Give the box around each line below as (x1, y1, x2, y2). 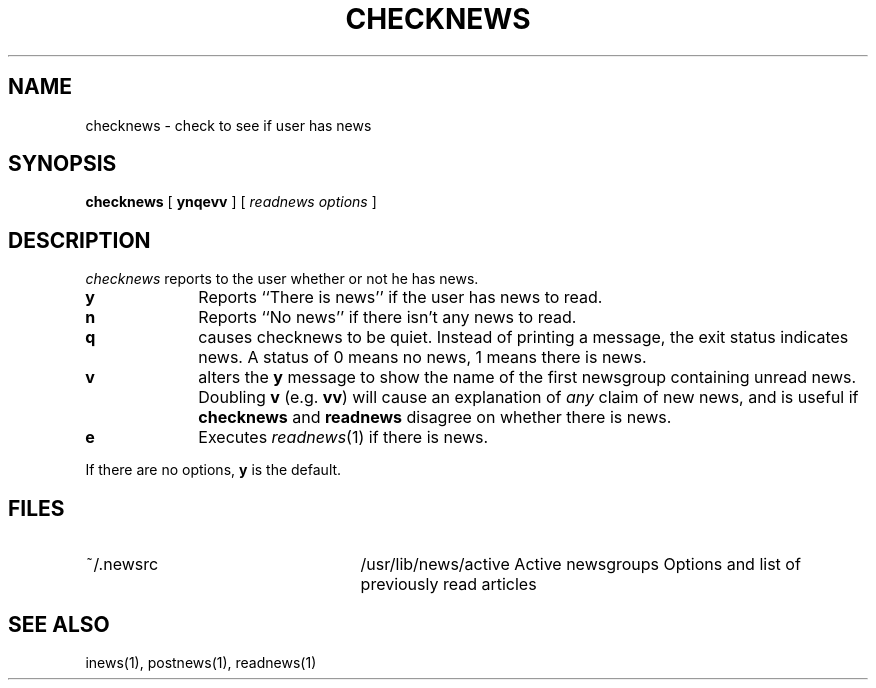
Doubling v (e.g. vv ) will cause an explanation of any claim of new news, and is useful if (198, 387, 859, 408)
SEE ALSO (8, 611, 110, 637)
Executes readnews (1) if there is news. (198, 427, 489, 448)
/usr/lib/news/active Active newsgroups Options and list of (360, 554, 801, 575)
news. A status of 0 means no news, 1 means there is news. (198, 347, 647, 368)
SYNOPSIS (8, 151, 117, 177)
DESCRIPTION (8, 227, 151, 253)
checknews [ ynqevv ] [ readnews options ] (85, 193, 377, 211)
